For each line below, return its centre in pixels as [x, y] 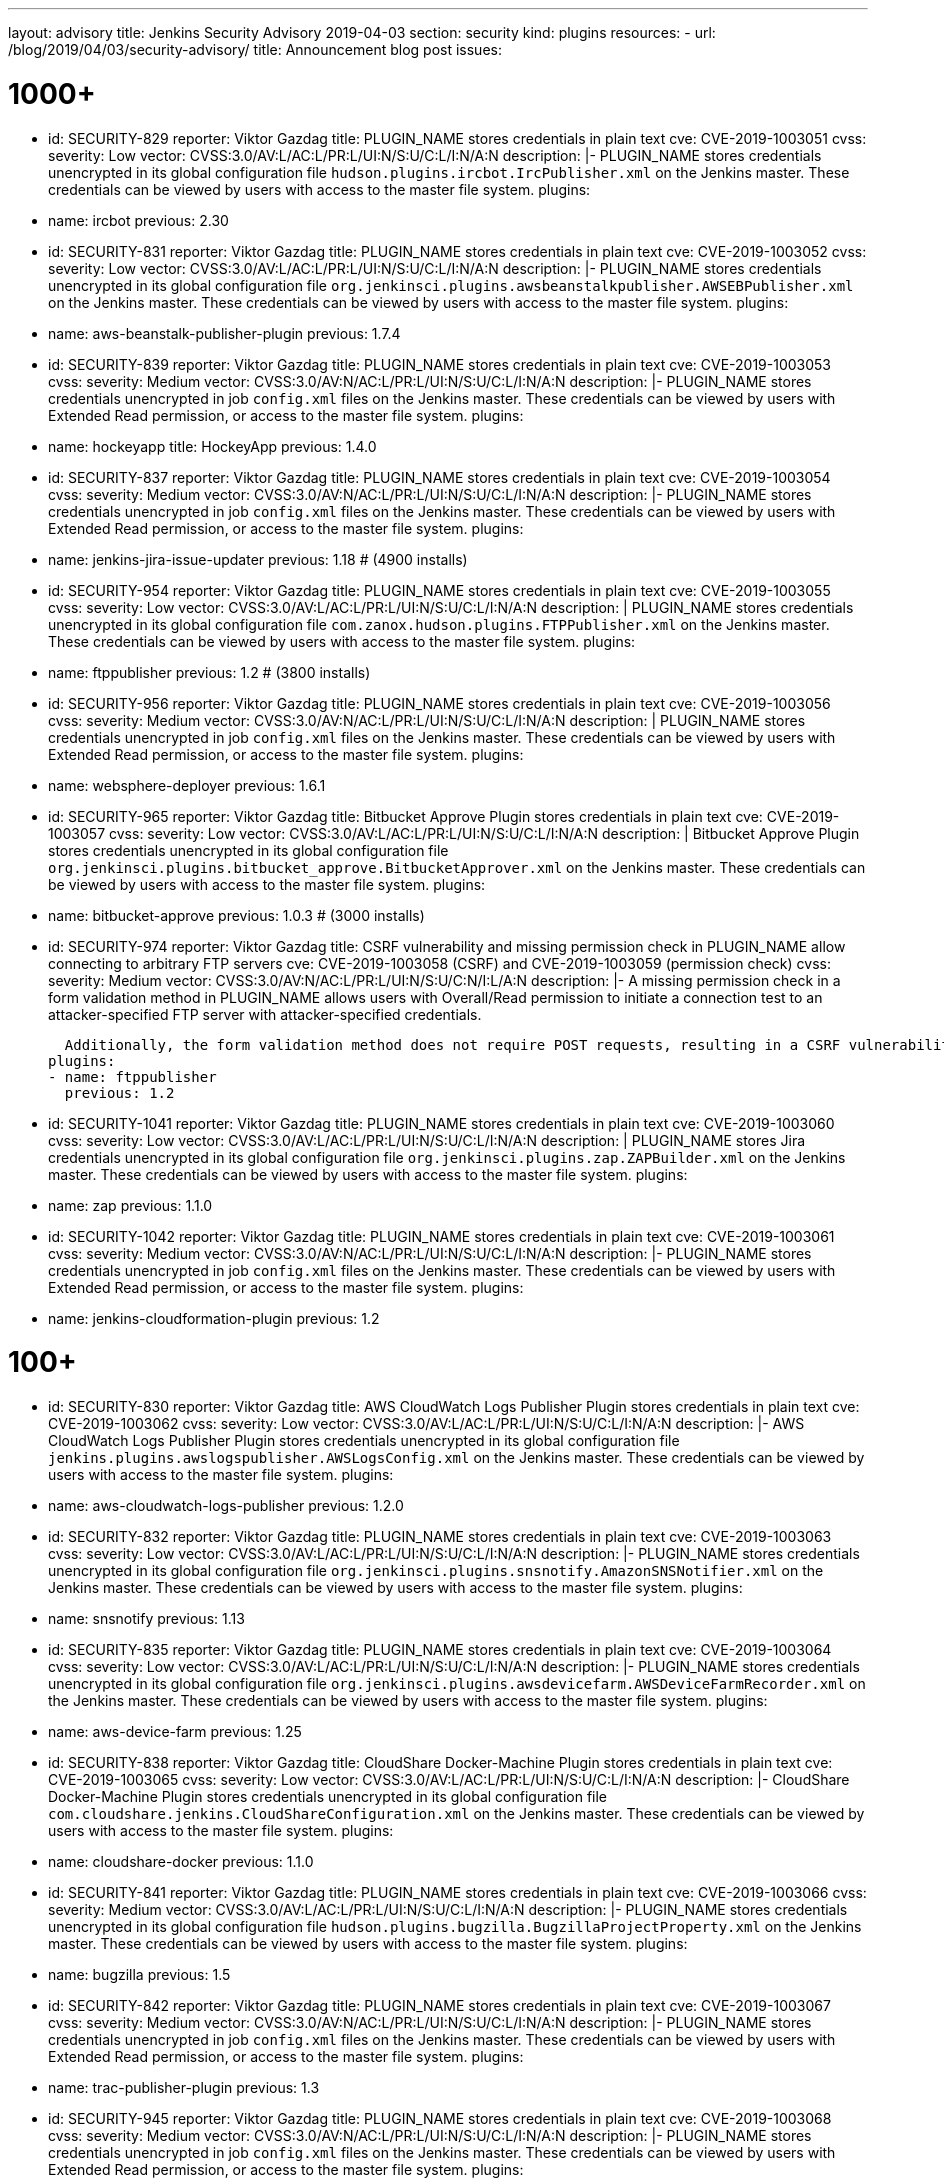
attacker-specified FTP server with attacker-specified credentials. [265, 1014]
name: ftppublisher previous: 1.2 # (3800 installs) [209, 672]
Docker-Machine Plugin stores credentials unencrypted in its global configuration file [328, 1796]
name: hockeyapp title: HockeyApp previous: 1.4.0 [212, 446]
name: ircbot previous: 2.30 [138, 220]
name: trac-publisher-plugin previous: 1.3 [184, 2087]
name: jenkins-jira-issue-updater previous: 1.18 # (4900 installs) [258, 559]
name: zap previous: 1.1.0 [130, 1205]
